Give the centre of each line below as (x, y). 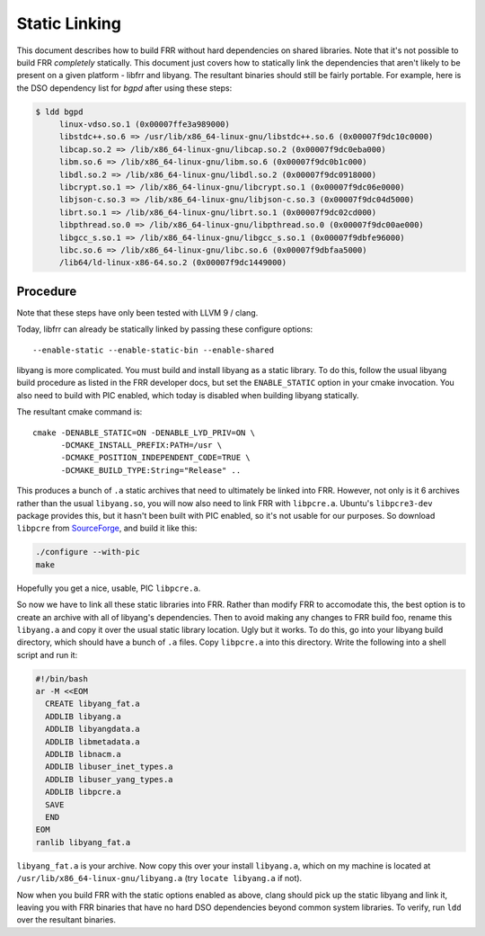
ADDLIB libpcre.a (83, 792)
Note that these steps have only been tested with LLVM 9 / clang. (137, 312)
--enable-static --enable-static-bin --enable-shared (153, 350)
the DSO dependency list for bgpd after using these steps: (124, 88)
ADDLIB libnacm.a (83, 754)
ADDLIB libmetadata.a (93, 741)
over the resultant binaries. (66, 920)
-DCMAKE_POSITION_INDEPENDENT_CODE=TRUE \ (155, 458)
